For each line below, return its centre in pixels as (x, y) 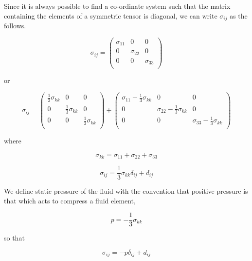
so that (14, 238)
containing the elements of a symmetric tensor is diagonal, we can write (111, 15)
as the (239, 15)
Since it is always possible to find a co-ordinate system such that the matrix (117, 6)
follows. (15, 26)
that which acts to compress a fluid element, (70, 200)
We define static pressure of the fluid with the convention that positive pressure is (126, 191)
